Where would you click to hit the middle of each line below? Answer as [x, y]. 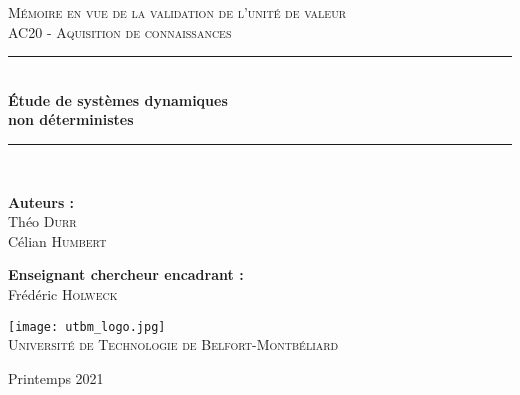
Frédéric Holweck [63, 293]
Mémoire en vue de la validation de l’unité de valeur [177, 12]
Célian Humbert [57, 240]
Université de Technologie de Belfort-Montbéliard [173, 344]
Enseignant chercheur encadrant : [126, 274]
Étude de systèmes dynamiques [118, 99]
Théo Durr [42, 221]
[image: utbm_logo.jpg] [87, 326]
